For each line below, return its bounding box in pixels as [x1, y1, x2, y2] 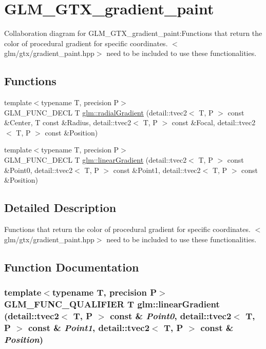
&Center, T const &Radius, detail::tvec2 [4, 117, 131, 128]
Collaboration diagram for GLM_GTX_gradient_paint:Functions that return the [4, 28, 262, 38]
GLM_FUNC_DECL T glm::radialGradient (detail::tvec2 [4, 107, 187, 118]
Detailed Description [4, 200, 117, 216]
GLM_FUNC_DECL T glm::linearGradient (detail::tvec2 [4, 154, 187, 165]
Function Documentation [4, 259, 139, 275]
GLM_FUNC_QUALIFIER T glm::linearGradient [4, 297, 220, 310]
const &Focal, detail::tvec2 [172, 117, 256, 128]
